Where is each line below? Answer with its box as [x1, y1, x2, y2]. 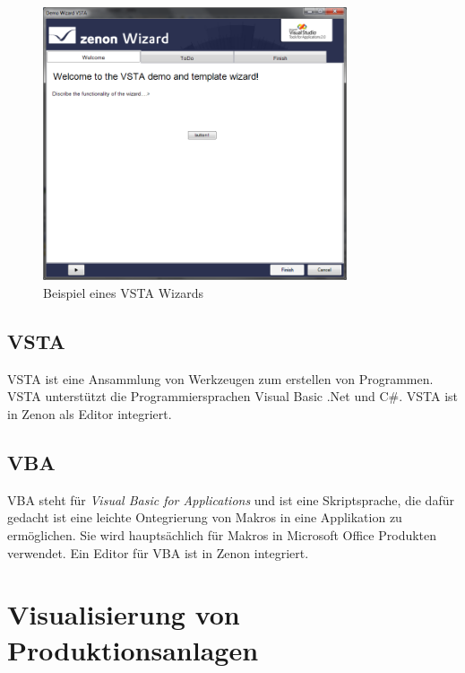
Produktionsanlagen [7, 631, 259, 668]
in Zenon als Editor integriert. [7, 404, 172, 423]
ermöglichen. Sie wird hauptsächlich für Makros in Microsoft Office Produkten [7, 525, 437, 544]
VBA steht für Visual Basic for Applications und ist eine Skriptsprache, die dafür [7, 490, 454, 509]
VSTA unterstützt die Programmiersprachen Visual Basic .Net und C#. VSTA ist [7, 387, 459, 406]
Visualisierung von [7, 596, 240, 633]
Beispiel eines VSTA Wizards [43, 283, 203, 302]
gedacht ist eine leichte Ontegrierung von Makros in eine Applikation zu [7, 508, 402, 527]
